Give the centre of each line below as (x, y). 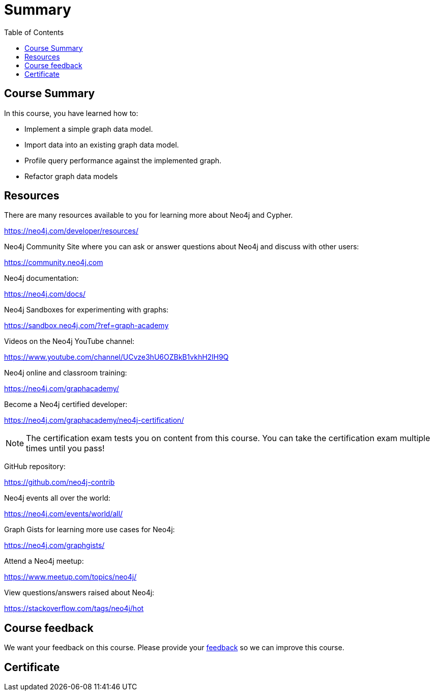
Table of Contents (34, 32)
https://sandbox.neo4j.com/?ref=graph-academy (86, 326)
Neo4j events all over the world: (57, 498)
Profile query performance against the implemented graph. (123, 160)
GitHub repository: (35, 467)
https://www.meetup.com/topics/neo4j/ (70, 577)
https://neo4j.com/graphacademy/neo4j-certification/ (94, 420)
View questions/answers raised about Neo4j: (79, 593)
